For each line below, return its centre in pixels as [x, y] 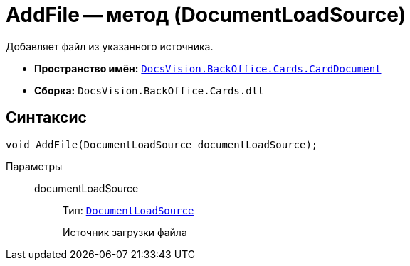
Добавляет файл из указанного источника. [110, 46]
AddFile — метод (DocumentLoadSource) [206, 15]
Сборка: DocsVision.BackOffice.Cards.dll [149, 90]
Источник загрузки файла [125, 232]
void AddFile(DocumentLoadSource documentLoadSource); [162, 144]
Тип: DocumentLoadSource [128, 210]
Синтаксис [46, 118]
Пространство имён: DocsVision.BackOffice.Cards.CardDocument [208, 68]
